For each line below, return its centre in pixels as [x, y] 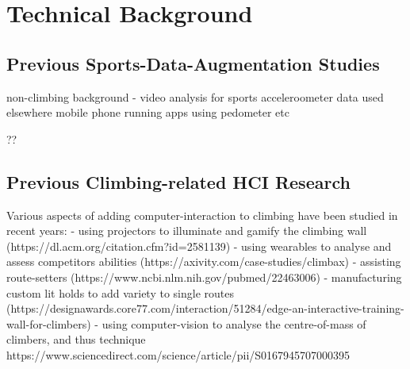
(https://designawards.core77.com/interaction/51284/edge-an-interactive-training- [205, 308]
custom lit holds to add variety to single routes [120, 292]
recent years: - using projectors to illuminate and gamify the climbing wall [187, 231]
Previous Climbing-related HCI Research [178, 181]
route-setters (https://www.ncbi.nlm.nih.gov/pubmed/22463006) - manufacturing [204, 277]
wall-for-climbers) [49, 323]
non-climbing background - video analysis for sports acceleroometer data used [195, 96]
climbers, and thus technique [76, 339]
